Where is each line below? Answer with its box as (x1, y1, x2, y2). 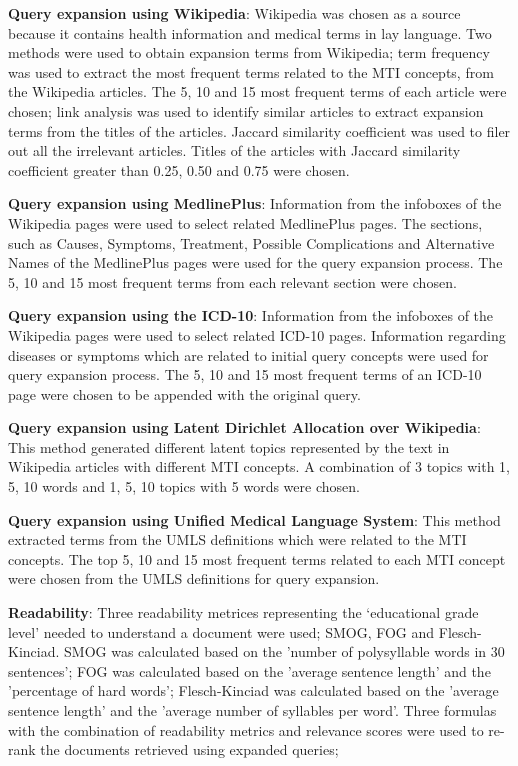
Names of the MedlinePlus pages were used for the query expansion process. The (8, 252, 503, 273)
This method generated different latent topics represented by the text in (8, 436, 450, 457)
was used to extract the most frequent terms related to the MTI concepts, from (8, 61, 494, 82)
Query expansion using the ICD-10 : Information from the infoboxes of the (8, 305, 494, 326)
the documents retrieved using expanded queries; (40, 739, 339, 760)
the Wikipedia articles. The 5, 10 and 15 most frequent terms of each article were (8, 81, 507, 102)
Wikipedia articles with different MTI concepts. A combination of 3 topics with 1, (8, 456, 510, 477)
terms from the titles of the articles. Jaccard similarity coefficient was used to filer (8, 120, 511, 141)
